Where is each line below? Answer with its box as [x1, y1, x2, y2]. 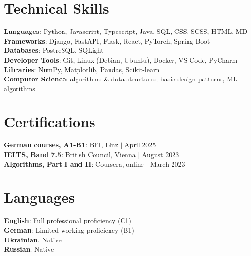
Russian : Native [4, 244, 54, 254]
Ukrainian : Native [4, 234, 62, 244]
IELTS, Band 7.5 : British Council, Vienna [4, 149, 136, 159]
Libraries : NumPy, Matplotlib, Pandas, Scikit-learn [4, 64, 160, 74]
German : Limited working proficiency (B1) [4, 224, 134, 235]
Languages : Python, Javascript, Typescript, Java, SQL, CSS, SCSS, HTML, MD [4, 26, 248, 36]
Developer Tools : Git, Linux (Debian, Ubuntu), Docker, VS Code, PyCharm [4, 54, 238, 64]
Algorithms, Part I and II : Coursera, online [4, 159, 144, 169]
